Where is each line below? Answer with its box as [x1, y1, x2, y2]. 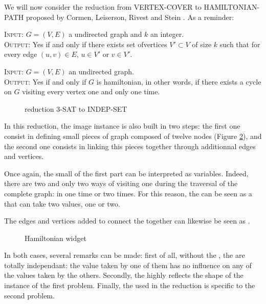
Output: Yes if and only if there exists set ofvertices [4, 38, 167, 49]
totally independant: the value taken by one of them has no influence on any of [4, 259, 252, 270]
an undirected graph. [69, 66, 134, 76]
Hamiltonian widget [25, 232, 86, 243]
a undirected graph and [69, 29, 142, 39]
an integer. [150, 29, 184, 39]
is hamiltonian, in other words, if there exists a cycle [96, 76, 261, 87]
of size [192, 38, 212, 49]
